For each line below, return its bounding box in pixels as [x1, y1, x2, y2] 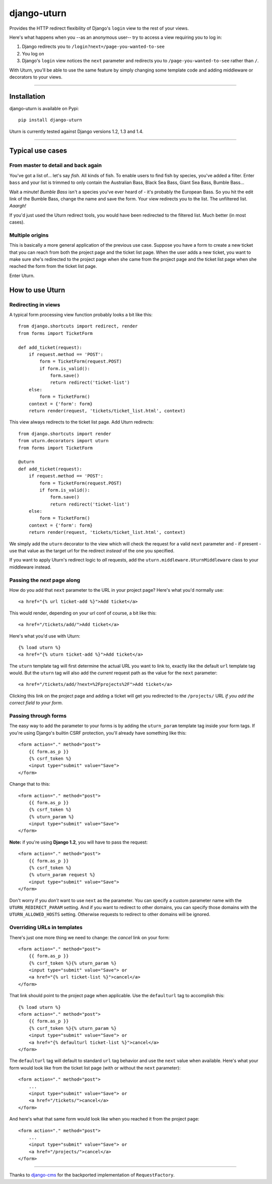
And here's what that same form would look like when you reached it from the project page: [9, 1116, 199, 1122]
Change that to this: [9, 781, 50, 787]
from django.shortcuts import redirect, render [18, 323, 138, 329]
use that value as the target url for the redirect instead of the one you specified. [9, 548, 175, 554]
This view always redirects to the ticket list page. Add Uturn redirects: [9, 419, 154, 425]
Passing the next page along [9, 577, 81, 584]
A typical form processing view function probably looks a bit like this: [9, 311, 153, 317]
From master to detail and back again [9, 162, 102, 169]
